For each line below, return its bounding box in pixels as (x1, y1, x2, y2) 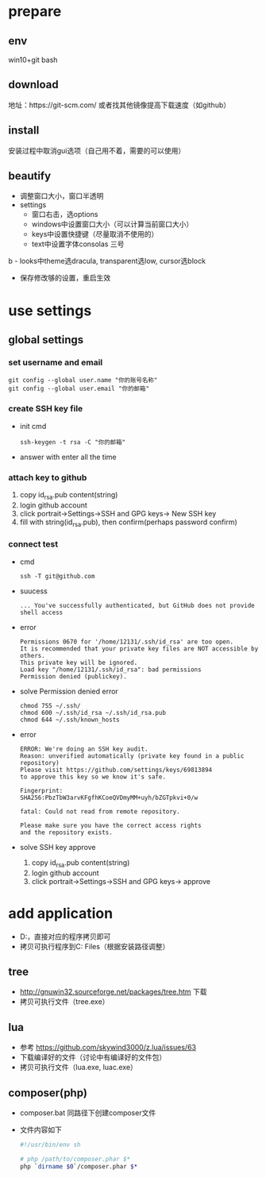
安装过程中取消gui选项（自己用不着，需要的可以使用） (8, 145, 186, 155)
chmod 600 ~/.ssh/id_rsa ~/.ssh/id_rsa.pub (19, 709, 167, 716)
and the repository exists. (19, 828, 113, 836)
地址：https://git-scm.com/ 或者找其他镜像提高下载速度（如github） (8, 100, 231, 110)
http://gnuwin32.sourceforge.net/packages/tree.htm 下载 (19, 987, 208, 997)
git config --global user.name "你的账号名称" (8, 377, 158, 384)
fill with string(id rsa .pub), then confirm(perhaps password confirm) (19, 517, 238, 528)
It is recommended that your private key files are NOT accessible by (19, 644, 259, 653)
